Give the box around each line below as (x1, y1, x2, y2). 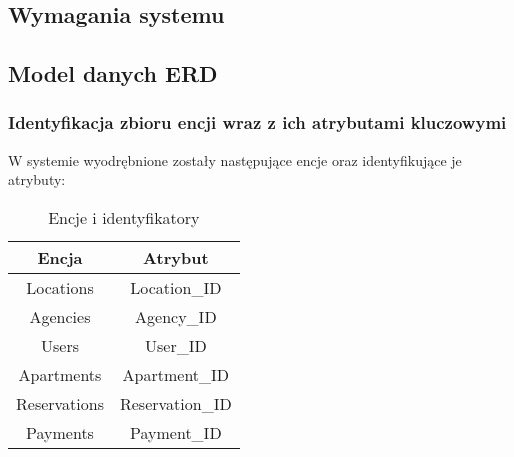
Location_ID (130, 275, 222, 299)
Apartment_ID (122, 362, 230, 386)
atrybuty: (8, 169, 66, 190)
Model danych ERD (8, 58, 218, 89)
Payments (26, 420, 94, 444)
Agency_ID (135, 304, 217, 328)
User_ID (144, 333, 207, 357)
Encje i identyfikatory (48, 205, 200, 229)
